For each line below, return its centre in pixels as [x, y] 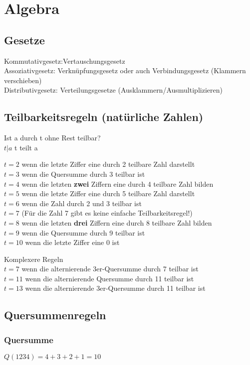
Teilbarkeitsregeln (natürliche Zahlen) [104, 117]
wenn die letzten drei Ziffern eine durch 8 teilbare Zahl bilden [117, 222]
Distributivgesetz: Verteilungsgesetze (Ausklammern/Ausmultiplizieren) [113, 90]
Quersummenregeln [55, 315]
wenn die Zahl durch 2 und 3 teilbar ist [82, 203]
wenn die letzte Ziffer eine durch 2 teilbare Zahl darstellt [108, 164]
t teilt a [26, 147]
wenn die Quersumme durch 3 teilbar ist [83, 174]
